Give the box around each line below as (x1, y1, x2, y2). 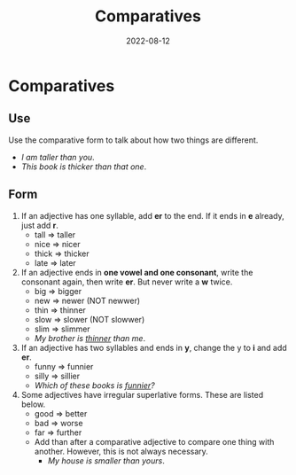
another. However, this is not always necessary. (34, 446, 209, 456)
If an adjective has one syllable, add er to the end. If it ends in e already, (20, 210, 284, 221)
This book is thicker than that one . (20, 161, 147, 172)
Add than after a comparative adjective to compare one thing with (34, 436, 275, 447)
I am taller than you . (20, 152, 95, 162)
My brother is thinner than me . (34, 332, 146, 343)
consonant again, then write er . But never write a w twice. (20, 276, 233, 287)
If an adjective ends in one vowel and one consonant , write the (20, 267, 253, 277)
